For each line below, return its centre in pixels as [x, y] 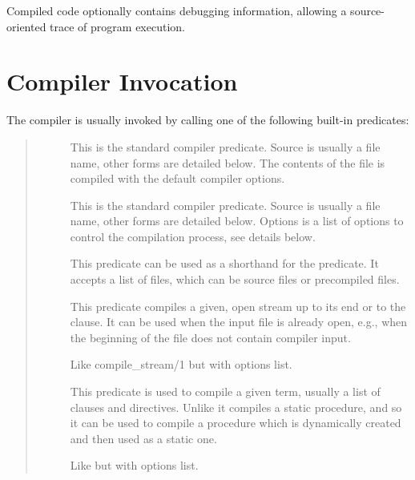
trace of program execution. [117, 26]
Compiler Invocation [122, 81]
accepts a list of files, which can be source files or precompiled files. [235, 279]
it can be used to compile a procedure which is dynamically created [236, 423]
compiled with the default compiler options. [177, 178]
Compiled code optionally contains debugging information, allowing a [177, 10]
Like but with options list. [134, 465]
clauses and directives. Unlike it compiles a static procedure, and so [236, 407]
